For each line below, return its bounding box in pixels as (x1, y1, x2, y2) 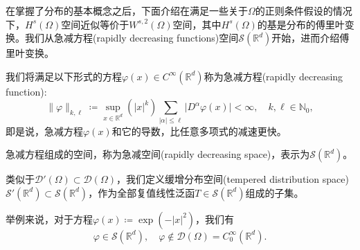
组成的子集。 (245, 185, 304, 199)
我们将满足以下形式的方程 (6, 69, 122, 83)
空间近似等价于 (61, 17, 129, 31)
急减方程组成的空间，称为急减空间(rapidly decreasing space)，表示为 (6, 147, 310, 161)
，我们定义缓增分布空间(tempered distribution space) (116, 172, 349, 186)
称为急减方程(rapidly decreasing (204, 69, 343, 83)
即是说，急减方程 (6, 123, 83, 138)
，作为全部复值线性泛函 (88, 185, 195, 199)
